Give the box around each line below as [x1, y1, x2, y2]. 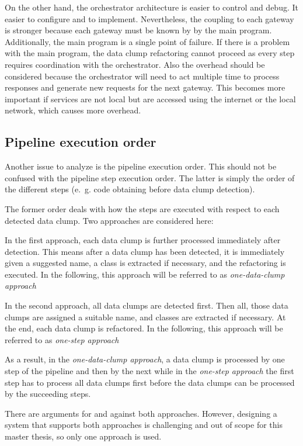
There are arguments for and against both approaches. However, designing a [5, 407, 277, 419]
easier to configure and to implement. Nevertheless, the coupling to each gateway [5, 12, 294, 25]
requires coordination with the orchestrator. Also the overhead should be [5, 58, 265, 70]
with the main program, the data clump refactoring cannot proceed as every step [5, 47, 295, 59]
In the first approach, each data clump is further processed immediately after [5, 234, 281, 246]
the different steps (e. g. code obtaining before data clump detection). [5, 183, 255, 195]
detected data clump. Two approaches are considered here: [5, 214, 214, 226]
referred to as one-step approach [5, 333, 119, 345]
